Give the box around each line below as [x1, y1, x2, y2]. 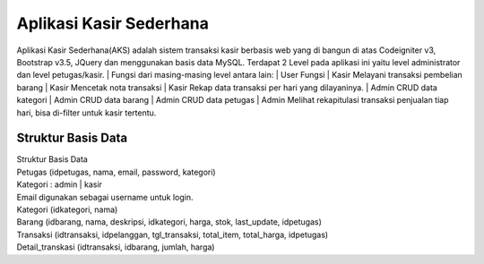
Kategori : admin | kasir [16, 179, 103, 190]
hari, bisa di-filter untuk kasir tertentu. [16, 107, 157, 118]
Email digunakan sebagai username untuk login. [16, 192, 194, 202]
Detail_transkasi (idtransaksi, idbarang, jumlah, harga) [16, 242, 215, 252]
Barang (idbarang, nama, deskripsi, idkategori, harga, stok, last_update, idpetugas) [16, 217, 323, 227]
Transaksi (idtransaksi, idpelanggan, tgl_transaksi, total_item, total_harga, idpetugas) [16, 229, 329, 240]
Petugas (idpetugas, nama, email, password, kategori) [16, 166, 216, 177]
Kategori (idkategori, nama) [16, 204, 118, 215]
